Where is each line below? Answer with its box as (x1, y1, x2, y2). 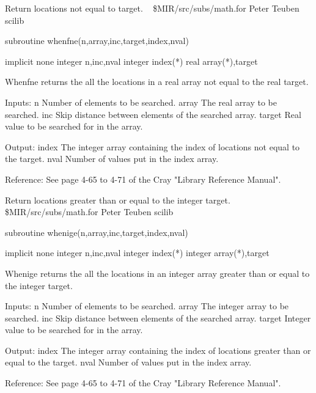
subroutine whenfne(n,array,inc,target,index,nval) (5, 34, 189, 47)
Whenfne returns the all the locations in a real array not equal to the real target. (5, 75, 309, 88)
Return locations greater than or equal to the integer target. (5, 193, 230, 206)
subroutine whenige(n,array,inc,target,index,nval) (5, 226, 188, 238)
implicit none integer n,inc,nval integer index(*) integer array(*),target (5, 246, 270, 259)
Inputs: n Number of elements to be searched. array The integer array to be (5, 299, 289, 312)
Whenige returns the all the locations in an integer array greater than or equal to (5, 266, 310, 279)
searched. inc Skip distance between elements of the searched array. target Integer (5, 311, 311, 324)
